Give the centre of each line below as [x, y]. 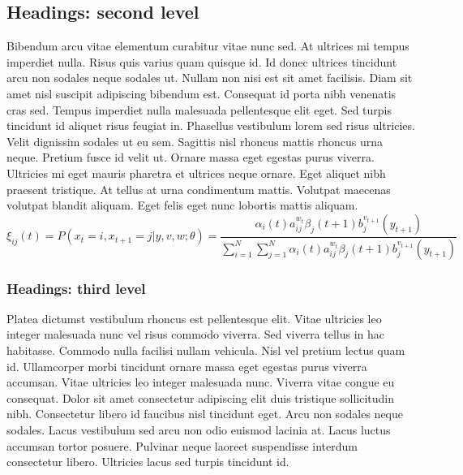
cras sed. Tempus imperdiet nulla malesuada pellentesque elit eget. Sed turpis [199, 109]
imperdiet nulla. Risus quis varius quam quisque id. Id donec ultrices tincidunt [202, 61]
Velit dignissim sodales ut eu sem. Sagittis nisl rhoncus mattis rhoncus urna [195, 141]
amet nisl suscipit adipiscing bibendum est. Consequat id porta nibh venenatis [201, 93]
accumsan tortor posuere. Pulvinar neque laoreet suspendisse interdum [182, 445]
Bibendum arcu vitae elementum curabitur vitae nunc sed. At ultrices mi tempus [208, 46]
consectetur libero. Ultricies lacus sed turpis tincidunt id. [148, 462]
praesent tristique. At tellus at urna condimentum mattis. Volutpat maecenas [199, 189]
